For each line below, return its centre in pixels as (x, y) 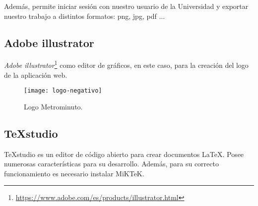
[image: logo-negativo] (63, 91)
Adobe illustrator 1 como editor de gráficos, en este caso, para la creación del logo (126, 64)
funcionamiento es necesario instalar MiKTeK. (74, 173)
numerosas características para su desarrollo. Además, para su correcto (111, 164)
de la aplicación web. (36, 75)
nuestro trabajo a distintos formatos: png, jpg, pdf (80, 16)
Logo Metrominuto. (53, 106)
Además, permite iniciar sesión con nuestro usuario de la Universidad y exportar (126, 6)
